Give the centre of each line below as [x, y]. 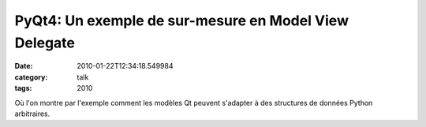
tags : [23, 88]
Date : [24, 66]
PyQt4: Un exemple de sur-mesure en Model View [181, 21]
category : [31, 77]
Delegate [45, 43]
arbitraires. [32, 114]
